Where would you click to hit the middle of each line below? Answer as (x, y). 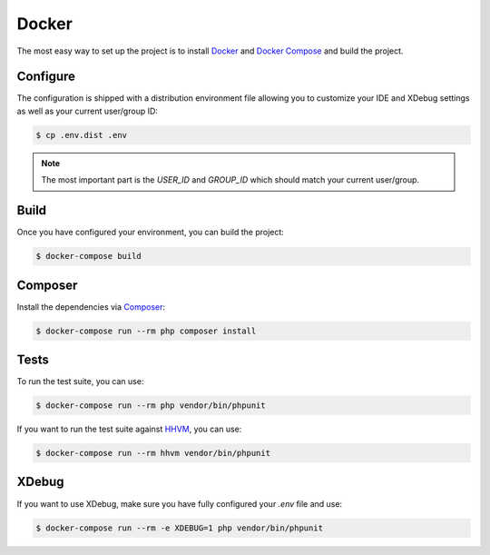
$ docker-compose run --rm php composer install (146, 331)
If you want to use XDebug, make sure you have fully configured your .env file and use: (180, 503)
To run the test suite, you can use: (80, 382)
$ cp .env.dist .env (81, 135)
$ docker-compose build (89, 256)
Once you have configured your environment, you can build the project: (151, 233)
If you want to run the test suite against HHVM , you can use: (129, 429)
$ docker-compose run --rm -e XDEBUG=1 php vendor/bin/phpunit (180, 528)
